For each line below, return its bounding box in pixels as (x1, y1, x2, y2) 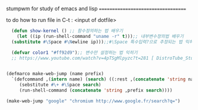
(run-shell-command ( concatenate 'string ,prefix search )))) (19, 88, 173, 93)
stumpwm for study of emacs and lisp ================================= (6, 5, 187, 12)
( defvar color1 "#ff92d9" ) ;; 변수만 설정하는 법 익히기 (11, 50, 138, 56)
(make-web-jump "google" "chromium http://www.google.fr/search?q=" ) (6, 98, 181, 104)
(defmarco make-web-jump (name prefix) (6, 71, 104, 77)
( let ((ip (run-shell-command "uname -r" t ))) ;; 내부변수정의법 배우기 (16, 33, 184, 39)
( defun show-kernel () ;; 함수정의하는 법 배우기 (11, 28, 124, 34)
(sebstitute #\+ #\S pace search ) (19, 82, 101, 88)
